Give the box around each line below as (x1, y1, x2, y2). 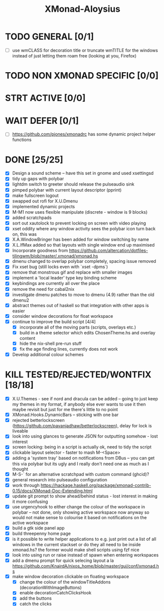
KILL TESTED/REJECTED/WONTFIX (5, 369, 152, 380)
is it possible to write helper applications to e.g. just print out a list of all (12, 536, 156, 542)
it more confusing (12, 499, 48, 504)
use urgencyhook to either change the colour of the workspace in (12, 503, 145, 509)
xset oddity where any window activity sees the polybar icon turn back (12, 225, 156, 231)
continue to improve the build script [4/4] (12, 318, 96, 325)
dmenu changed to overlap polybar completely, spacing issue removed (12, 258, 156, 264)
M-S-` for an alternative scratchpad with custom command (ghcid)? (12, 471, 149, 477)
